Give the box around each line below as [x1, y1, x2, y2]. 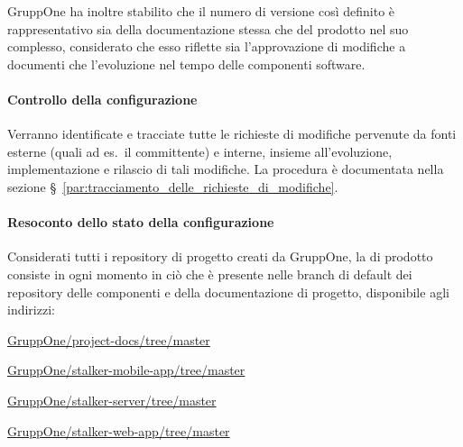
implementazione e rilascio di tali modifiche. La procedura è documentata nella [7, 160, 444, 178]
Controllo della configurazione [7, 89, 198, 108]
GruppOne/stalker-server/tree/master [7, 390, 217, 409]
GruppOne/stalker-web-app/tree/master [7, 421, 230, 440]
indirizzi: [7, 300, 55, 319]
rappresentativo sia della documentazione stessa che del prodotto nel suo [7, 19, 409, 38]
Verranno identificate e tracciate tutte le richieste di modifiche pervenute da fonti [7, 124, 457, 143]
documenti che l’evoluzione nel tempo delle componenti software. [7, 54, 366, 73]
